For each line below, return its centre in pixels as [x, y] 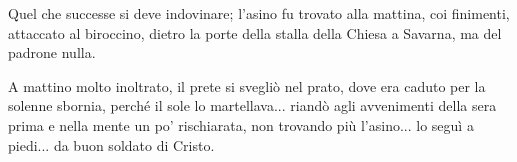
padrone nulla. [52, 52]
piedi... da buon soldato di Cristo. [111, 144]
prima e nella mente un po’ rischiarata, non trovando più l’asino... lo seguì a [241, 124]
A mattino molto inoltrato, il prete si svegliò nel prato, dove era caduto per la [247, 85]
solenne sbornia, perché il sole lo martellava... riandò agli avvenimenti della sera [252, 105]
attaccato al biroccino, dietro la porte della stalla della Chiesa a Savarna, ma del [255, 32]
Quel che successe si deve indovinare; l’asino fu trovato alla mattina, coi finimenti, [259, 13]
